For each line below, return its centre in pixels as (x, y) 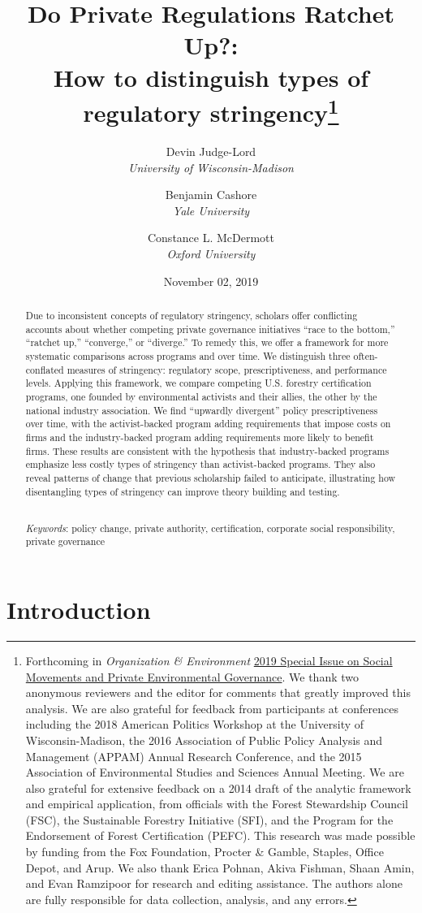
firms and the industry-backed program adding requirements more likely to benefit (200, 437)
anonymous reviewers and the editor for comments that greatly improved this (218, 692)
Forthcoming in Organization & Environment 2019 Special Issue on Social (209, 660)
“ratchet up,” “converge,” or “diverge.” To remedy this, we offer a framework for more (207, 342)
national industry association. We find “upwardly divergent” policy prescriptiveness (202, 410)
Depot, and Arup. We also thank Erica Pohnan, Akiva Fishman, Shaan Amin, (220, 867)
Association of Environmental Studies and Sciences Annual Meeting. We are (215, 772)
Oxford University (211, 253)
